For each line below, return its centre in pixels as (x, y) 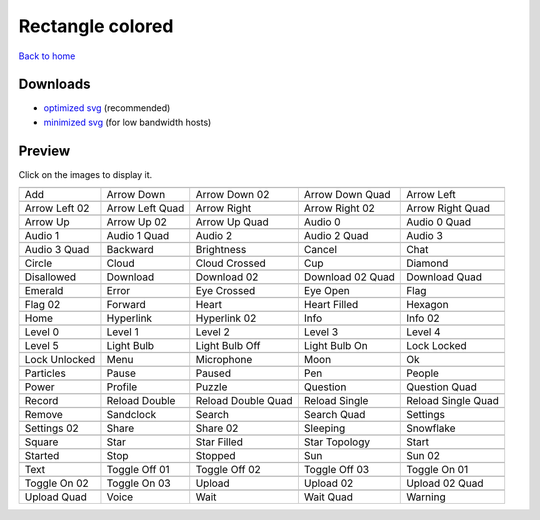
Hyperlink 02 (226, 318)
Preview (44, 150)
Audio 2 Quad (336, 236)
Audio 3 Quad (57, 250)
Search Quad (334, 415)
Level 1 (122, 332)
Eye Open (326, 291)
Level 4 (423, 332)
